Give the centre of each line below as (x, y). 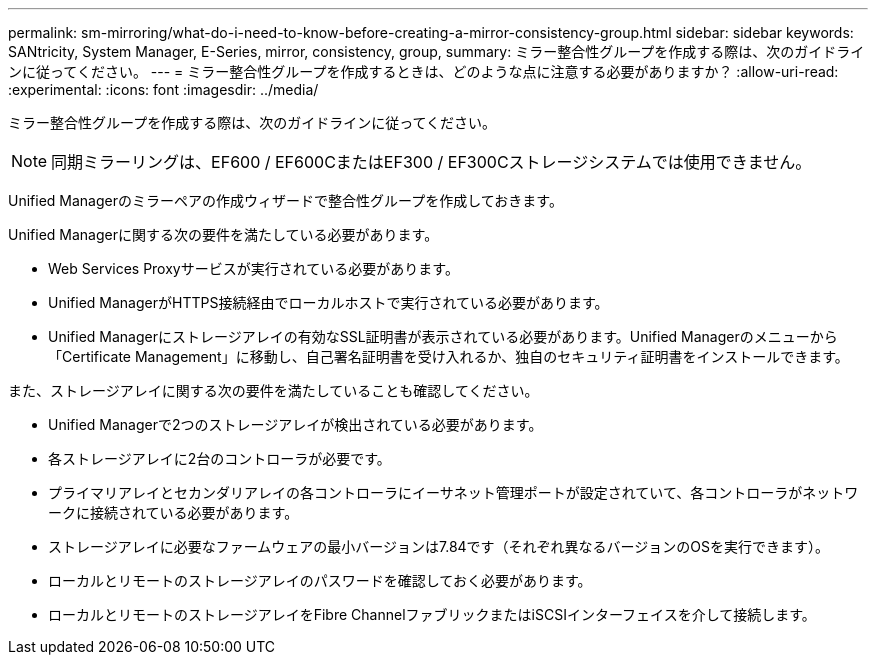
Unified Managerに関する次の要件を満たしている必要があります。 (223, 234)
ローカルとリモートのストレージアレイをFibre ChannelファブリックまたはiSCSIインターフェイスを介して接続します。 (432, 614)
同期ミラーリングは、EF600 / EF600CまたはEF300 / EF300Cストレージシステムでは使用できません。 (431, 162)
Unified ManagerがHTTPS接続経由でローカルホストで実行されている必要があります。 (328, 302)
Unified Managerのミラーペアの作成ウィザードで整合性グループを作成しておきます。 (285, 200)
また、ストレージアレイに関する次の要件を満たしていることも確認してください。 (273, 390)
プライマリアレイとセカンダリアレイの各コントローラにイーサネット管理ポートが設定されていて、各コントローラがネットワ (453, 492)
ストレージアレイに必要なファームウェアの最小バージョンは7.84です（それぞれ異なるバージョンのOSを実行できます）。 (439, 546)
